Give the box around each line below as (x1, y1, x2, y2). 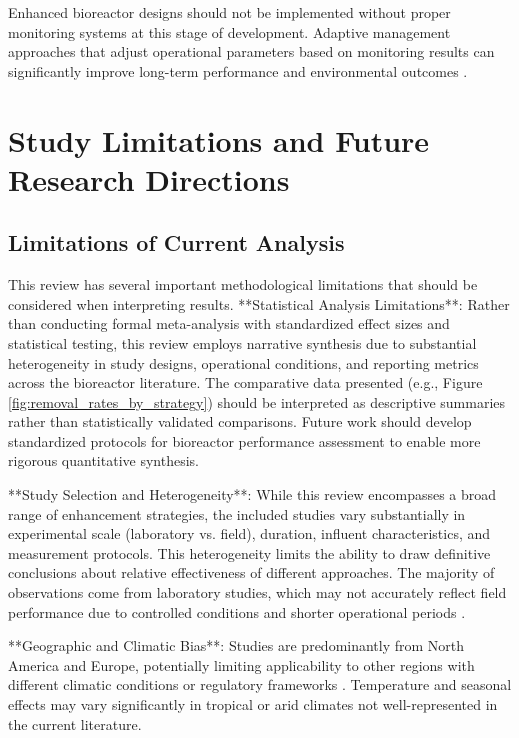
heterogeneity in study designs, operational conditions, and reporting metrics (8, 352, 479, 373)
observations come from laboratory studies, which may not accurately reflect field (8, 582, 507, 603)
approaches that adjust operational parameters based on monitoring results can (8, 41, 495, 62)
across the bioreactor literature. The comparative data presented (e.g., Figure (8, 372, 483, 393)
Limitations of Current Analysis (8, 227, 345, 258)
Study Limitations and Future (8, 119, 430, 160)
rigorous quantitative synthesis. (8, 450, 199, 471)
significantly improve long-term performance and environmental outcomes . (8, 60, 468, 81)
